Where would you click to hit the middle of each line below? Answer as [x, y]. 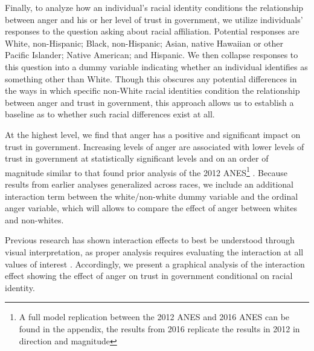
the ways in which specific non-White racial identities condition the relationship [152, 90]
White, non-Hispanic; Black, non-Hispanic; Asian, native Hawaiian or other [144, 43]
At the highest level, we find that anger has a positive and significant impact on [153, 134]
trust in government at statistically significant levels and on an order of [137, 158]
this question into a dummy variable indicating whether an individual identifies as [156, 66]
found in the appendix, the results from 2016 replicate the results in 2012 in [159, 328]
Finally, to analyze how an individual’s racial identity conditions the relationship [154, 7]
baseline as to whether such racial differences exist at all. [110, 114]
